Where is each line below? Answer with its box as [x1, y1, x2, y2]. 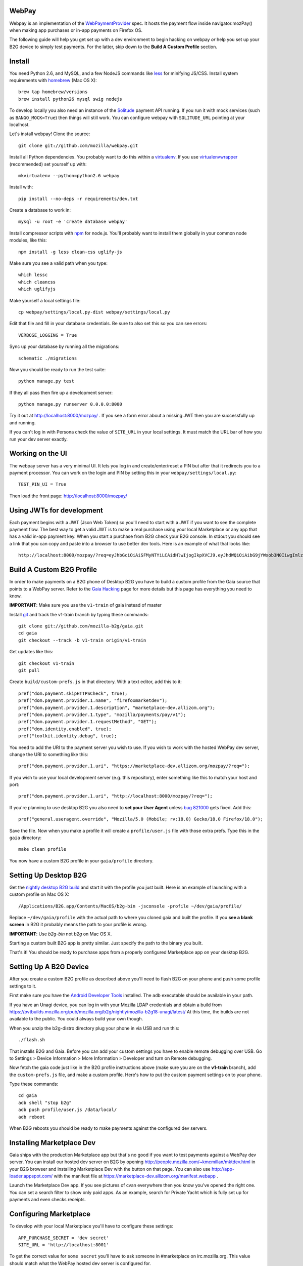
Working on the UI [9, 449, 68, 458]
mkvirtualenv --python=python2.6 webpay [18, 173, 120, 178]
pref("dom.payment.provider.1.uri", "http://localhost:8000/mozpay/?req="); [18, 793, 213, 799]
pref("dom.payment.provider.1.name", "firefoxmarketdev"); [18, 698, 168, 703]
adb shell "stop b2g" [18, 1099, 72, 1105]
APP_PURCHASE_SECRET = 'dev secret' [18, 1235, 109, 1241]
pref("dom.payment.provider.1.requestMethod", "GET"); [18, 719, 157, 725]
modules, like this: [9, 237, 47, 243]
